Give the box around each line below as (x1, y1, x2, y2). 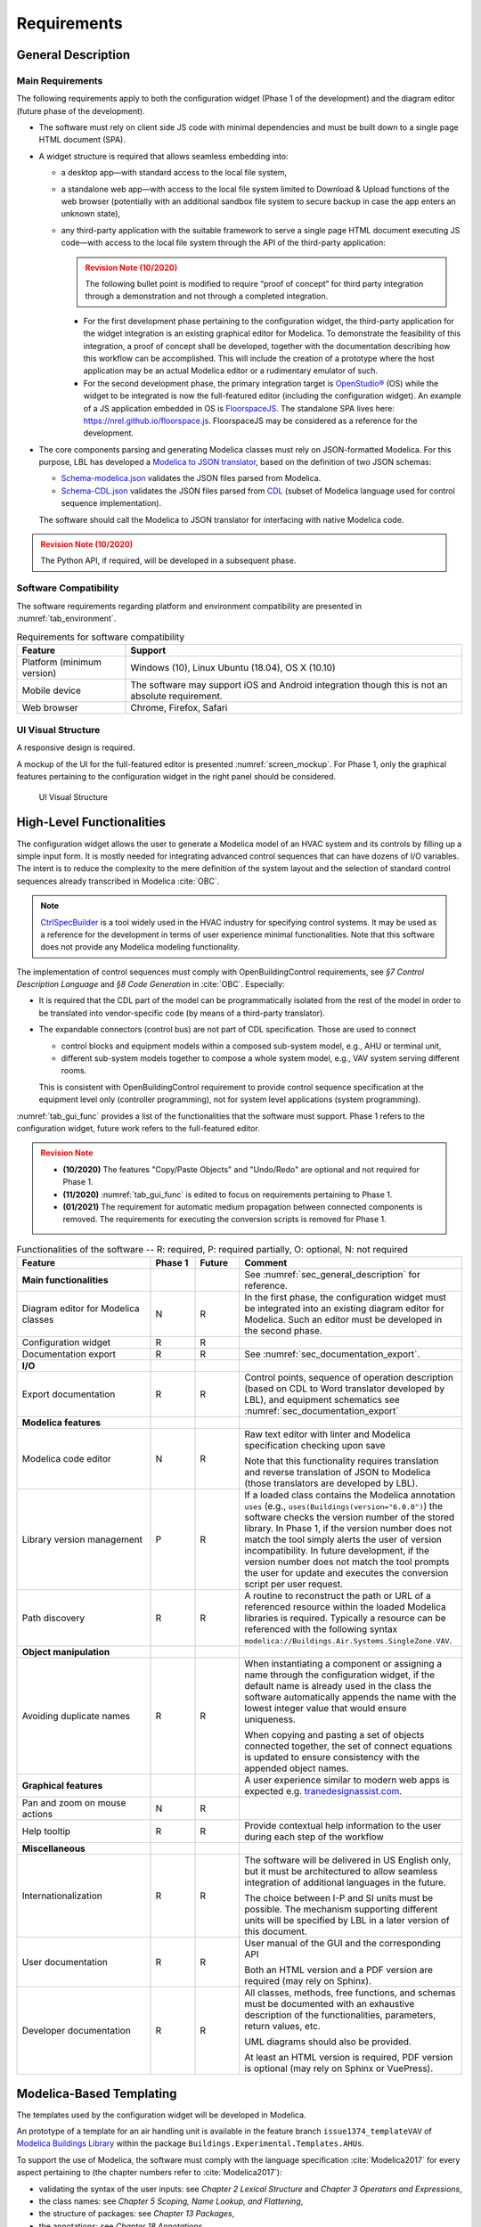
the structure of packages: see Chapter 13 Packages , (38, 2208, 235, 2219)
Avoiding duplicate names (21, 1710, 131, 1723)
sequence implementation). (61, 498, 162, 509)
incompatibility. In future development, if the (244, 1545, 430, 1557)
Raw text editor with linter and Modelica (244, 1428, 412, 1440)
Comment (244, 1257, 288, 1269)
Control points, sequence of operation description (244, 1372, 454, 1384)
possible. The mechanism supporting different (244, 1903, 438, 1915)
